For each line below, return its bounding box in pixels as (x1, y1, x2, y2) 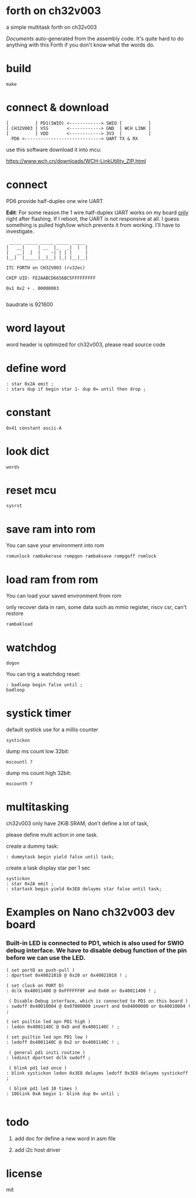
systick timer (6, 707, 72, 720)
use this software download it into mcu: (6, 146, 102, 153)
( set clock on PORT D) (6, 983, 65, 989)
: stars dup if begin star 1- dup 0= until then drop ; (6, 386, 146, 392)
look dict (6, 444, 49, 458)
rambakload (6, 621, 33, 627)
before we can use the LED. (6, 954, 86, 962)
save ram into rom (6, 523, 96, 536)
